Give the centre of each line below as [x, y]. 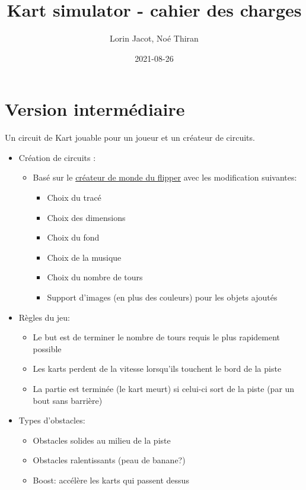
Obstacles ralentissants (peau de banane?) [109, 460]
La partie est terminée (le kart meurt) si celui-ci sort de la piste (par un [164, 388]
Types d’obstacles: [52, 420]
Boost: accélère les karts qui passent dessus [111, 480]
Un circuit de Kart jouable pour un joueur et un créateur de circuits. [130, 137]
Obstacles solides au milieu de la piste [102, 440]
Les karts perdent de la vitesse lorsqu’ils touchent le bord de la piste [157, 369]
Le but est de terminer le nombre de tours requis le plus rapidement [157, 337]
